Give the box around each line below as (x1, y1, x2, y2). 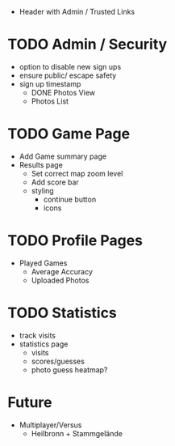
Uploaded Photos (31, 275, 90, 285)
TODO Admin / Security (7, 36, 168, 53)
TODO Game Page (7, 125, 131, 143)
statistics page (19, 339, 69, 349)
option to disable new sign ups (19, 62, 122, 71)
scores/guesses (31, 356, 85, 366)
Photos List (31, 96, 69, 106)
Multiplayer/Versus (19, 420, 82, 430)
